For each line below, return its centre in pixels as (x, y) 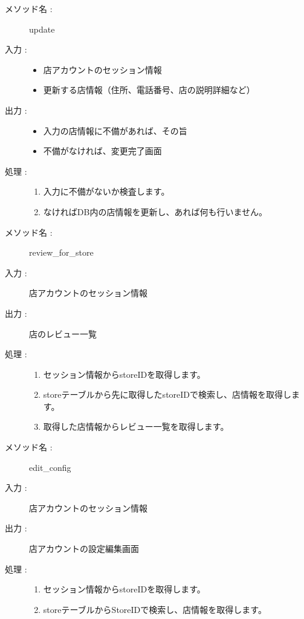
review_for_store (61, 252)
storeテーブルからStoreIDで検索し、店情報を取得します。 (155, 609)
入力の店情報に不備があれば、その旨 (115, 130)
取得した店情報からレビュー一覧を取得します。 (136, 426)
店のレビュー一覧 (63, 333)
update (42, 29)
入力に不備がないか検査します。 (106, 191)
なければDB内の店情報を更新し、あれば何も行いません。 (155, 211)
